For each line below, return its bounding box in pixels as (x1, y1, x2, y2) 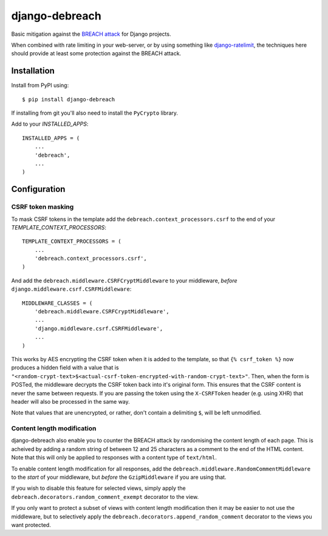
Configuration (11, 184, 66, 194)
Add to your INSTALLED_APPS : (11, 120, 89, 127)
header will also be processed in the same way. (11, 398, 130, 405)
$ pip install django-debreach (22, 96, 115, 103)
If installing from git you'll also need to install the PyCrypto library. (11, 109, 179, 117)
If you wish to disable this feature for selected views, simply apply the (11, 484, 186, 492)
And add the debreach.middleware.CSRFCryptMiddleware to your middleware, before (11, 277, 237, 284)
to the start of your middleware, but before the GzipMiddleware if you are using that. (11, 473, 227, 481)
